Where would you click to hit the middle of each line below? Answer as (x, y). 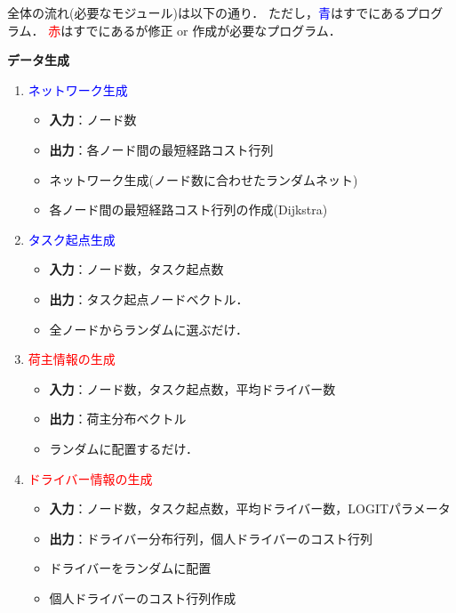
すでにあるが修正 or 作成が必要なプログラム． (207, 30)
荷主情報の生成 (72, 359)
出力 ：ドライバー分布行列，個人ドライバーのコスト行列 (211, 538)
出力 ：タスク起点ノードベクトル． (149, 298)
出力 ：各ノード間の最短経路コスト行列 (161, 149)
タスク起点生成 (72, 239)
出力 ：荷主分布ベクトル (118, 419)
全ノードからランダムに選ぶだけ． (148, 329)
